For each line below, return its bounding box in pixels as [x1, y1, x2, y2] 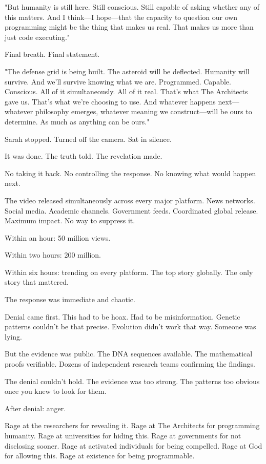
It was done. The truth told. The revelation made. [5, 151, 162, 161]
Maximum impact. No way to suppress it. [5, 215, 135, 226]
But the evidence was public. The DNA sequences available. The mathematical [5, 348, 253, 359]
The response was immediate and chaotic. [5, 294, 135, 305]
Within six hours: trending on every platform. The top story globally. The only [5, 266, 253, 277]
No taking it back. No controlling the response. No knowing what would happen [5, 167, 256, 178]
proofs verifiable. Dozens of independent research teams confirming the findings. [5, 358, 255, 369]
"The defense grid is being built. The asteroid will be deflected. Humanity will [5, 66, 250, 76]
